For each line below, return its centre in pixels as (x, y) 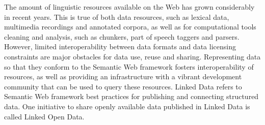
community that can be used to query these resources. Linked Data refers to (123, 86)
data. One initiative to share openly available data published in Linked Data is (127, 106)
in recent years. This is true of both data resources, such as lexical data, (117, 17)
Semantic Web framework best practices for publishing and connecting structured (131, 96)
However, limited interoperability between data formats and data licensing (120, 46)
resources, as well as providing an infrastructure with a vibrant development (123, 76)
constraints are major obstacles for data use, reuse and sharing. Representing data (132, 56)
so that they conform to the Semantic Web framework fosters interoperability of (129, 66)
